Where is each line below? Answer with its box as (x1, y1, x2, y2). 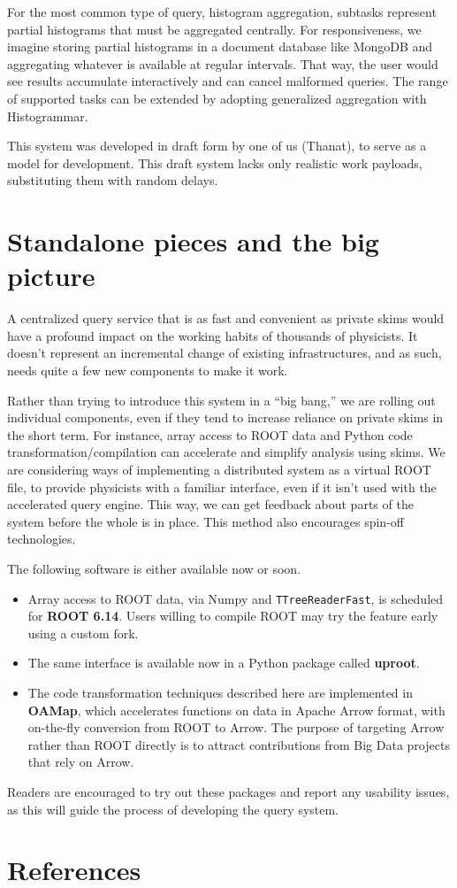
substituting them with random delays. (7, 171, 218, 189)
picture (7, 258, 95, 294)
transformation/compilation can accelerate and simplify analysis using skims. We (7, 443, 446, 461)
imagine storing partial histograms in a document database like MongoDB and (7, 37, 433, 56)
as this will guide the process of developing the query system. (7, 799, 339, 818)
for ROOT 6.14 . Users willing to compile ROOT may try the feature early (27, 606, 438, 625)
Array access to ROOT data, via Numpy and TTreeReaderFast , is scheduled (27, 589, 444, 607)
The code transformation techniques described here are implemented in (27, 683, 413, 701)
